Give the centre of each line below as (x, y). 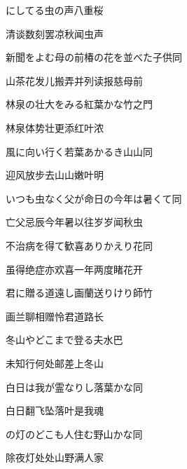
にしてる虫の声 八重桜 (55, 10)
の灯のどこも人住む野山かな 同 (74, 434)
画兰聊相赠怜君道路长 (55, 316)
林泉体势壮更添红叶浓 (55, 127)
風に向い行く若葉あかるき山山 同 (79, 151)
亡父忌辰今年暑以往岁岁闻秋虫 (74, 222)
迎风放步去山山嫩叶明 (55, 175)
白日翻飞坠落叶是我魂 (55, 410)
